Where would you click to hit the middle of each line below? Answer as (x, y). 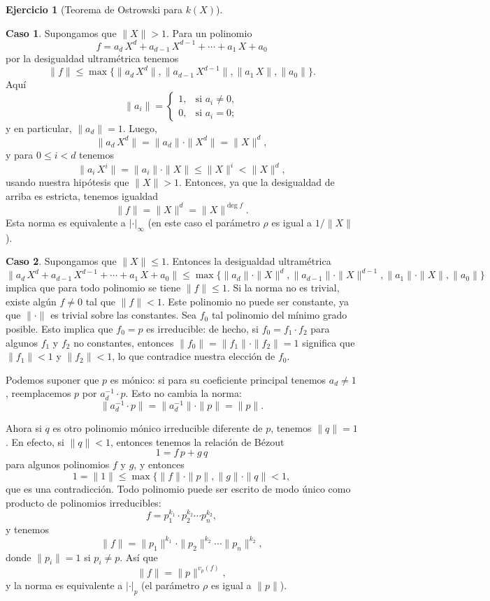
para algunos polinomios (58, 464)
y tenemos (27, 529)
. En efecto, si (35, 441)
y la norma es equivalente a (64, 585)
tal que (101, 301)
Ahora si (24, 428)
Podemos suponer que (52, 379)
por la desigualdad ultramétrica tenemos (92, 58)
